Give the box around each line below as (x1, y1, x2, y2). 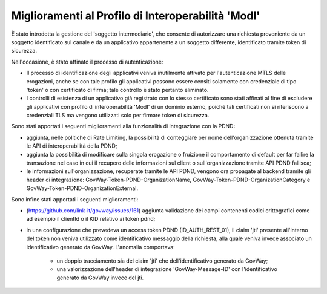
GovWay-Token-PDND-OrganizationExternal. (26, 185, 139, 192)
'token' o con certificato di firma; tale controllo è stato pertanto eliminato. (26, 86, 209, 93)
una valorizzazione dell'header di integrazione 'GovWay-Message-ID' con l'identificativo (56, 266, 278, 273)
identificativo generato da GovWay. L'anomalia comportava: (26, 243, 175, 250)
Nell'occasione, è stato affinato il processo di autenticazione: (11, 58, 163, 65)
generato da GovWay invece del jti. (56, 274, 144, 281)
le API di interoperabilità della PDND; (26, 142, 117, 149)
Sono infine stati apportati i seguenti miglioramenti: (11, 195, 139, 203)
